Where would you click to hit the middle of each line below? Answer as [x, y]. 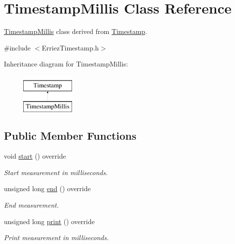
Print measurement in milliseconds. [56, 237]
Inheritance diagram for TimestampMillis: [66, 64]
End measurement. [31, 205]
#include [17, 47]
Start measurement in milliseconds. [56, 172]
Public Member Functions [70, 136]
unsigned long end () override [47, 188]
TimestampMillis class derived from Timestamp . [76, 31]
